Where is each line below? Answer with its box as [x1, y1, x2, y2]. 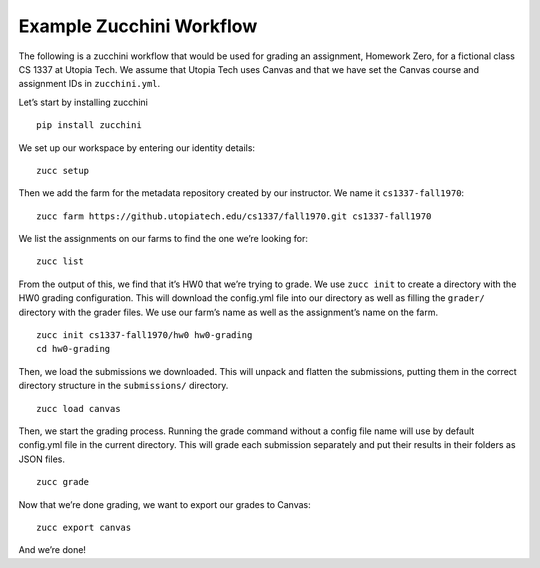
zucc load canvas [36, 403, 121, 414]
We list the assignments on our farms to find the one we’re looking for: [18, 233, 309, 245]
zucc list [36, 256, 84, 267]
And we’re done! [18, 544, 87, 556]
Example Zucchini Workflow [18, 15, 258, 37]
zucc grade [36, 476, 90, 488]
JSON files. [18, 453, 65, 465]
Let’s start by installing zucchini [18, 96, 149, 108]
